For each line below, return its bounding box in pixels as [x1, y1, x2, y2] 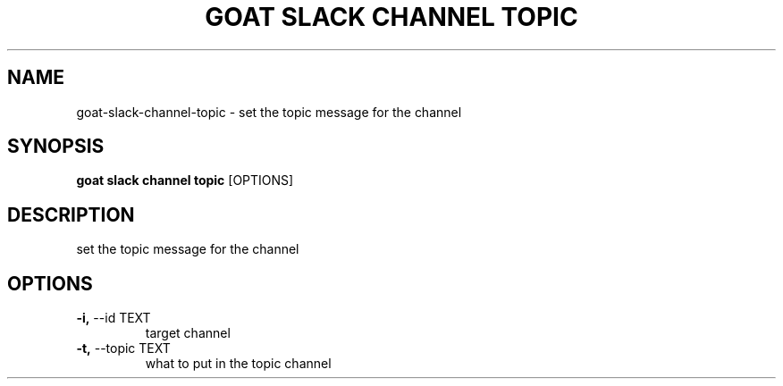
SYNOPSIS [7, 135, 105, 158]
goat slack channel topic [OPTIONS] [76, 172, 294, 189]
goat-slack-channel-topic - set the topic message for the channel [76, 104, 462, 120]
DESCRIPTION [7, 203, 135, 226]
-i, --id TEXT [76, 310, 151, 326]
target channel [145, 325, 231, 341]
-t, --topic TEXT [76, 340, 171, 357]
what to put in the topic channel [145, 356, 332, 372]
